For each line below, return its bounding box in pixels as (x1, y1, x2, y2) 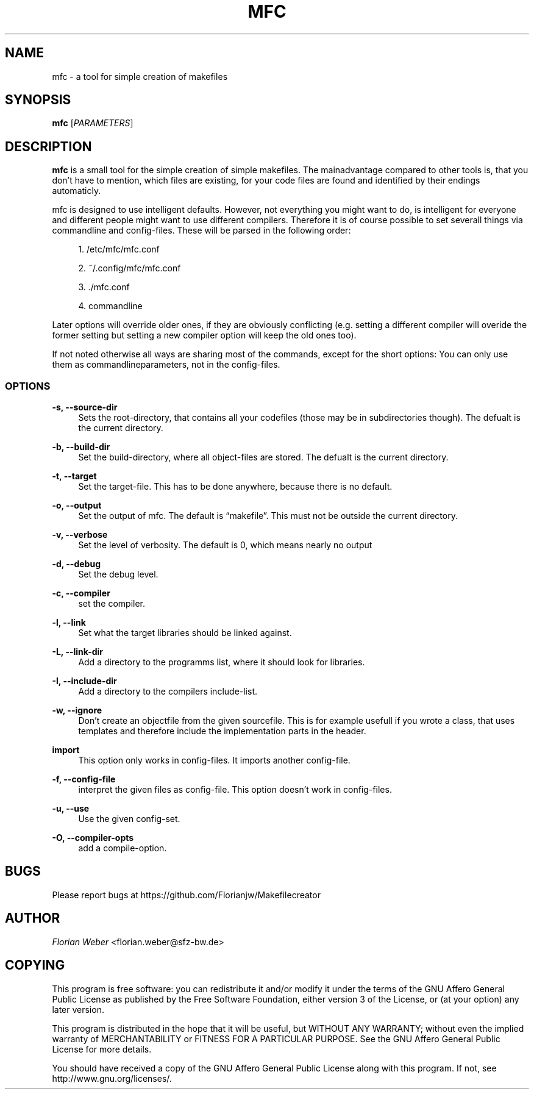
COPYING (5, 957, 65, 973)
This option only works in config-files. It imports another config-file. (78, 755, 351, 766)
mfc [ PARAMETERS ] (52, 118, 133, 129)
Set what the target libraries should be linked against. (78, 627, 292, 638)
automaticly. (52, 185, 101, 196)
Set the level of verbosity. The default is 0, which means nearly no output (78, 540, 372, 551)
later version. (52, 1004, 104, 1015)
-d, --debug (52, 559, 101, 570)
